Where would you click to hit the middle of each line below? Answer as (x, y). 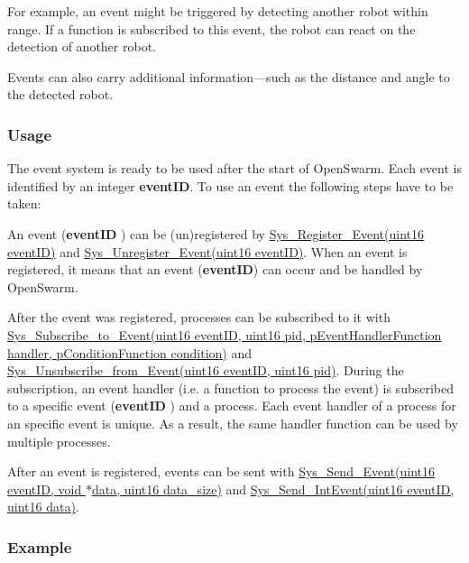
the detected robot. (60, 94)
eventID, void (45, 489)
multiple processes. (59, 441)
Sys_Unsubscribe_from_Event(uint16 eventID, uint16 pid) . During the (206, 370)
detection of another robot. (82, 46)
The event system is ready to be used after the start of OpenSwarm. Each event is (234, 168)
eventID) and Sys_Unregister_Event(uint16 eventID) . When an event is (207, 251)
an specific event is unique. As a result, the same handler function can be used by (233, 423)
